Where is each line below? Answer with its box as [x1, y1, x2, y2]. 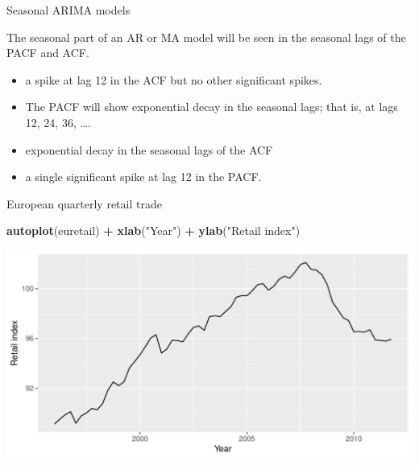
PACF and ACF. [6, 44, 89, 61]
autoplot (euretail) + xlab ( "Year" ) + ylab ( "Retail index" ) [6, 222, 301, 239]
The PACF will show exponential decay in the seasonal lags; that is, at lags [25, 98, 398, 115]
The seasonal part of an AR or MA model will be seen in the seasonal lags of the [6, 28, 406, 45]
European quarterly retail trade [6, 195, 162, 212]
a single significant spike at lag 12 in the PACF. [25, 168, 262, 185]
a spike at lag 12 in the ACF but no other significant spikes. [25, 71, 322, 88]
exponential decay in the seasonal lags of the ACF [25, 141, 273, 158]
